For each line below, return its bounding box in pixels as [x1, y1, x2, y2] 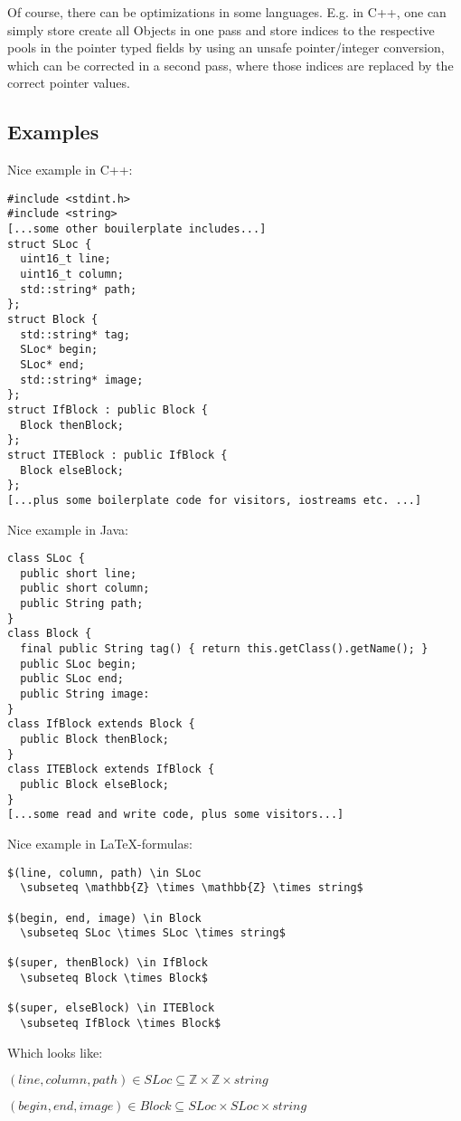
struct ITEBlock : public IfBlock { [7, 448, 228, 461]
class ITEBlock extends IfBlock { [7, 763, 215, 776]
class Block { [7, 627, 92, 641]
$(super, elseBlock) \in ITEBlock [7, 1002, 215, 1015]
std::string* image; [20, 373, 144, 386]
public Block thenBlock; [20, 733, 169, 746]
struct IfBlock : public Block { [7, 403, 208, 416]
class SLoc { [7, 552, 85, 565]
